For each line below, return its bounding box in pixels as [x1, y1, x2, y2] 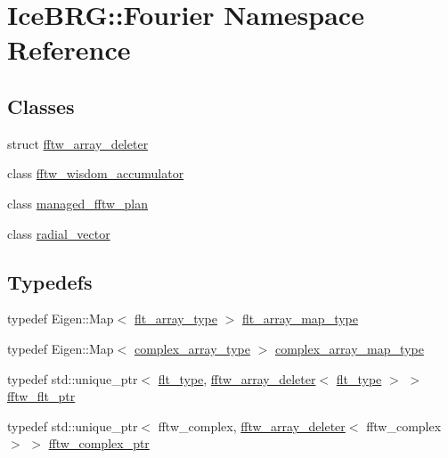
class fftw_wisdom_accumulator [7, 164, 184, 183]
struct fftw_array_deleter [7, 134, 149, 152]
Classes [7, 92, 75, 119]
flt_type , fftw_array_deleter [158, 369, 316, 388]
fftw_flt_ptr [7, 387, 76, 405]
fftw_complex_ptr [48, 434, 150, 453]
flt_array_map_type [242, 309, 358, 328]
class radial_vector [7, 224, 110, 242]
